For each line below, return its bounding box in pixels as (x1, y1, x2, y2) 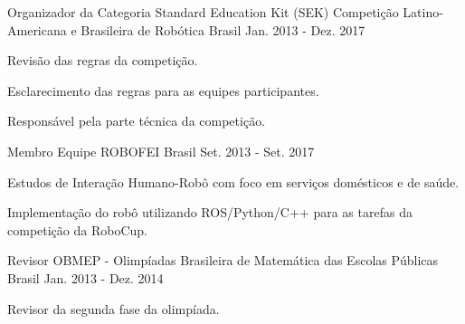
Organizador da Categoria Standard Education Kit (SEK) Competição (7, 3, 399, 21)
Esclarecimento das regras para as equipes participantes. (7, 81, 319, 100)
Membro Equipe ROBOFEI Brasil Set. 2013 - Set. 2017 (7, 141, 315, 160)
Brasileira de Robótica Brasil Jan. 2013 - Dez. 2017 (81, 20, 365, 39)
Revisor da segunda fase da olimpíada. (7, 299, 220, 318)
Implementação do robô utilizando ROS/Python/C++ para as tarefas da (7, 203, 413, 222)
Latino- (403, 3, 443, 21)
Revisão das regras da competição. (7, 51, 198, 70)
